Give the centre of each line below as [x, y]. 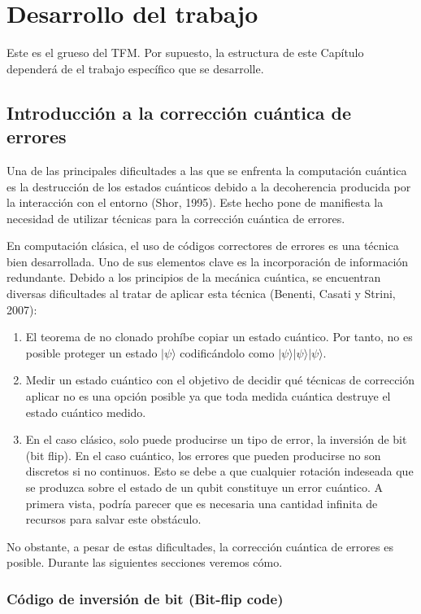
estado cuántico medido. [86, 412]
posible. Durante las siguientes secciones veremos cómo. [145, 562]
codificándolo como [227, 352]
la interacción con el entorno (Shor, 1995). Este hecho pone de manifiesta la [195, 202]
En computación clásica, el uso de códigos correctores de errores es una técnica [203, 246]
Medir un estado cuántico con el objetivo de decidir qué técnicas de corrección [220, 380]
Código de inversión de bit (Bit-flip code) [145, 598]
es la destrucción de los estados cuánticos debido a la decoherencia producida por [209, 186]
